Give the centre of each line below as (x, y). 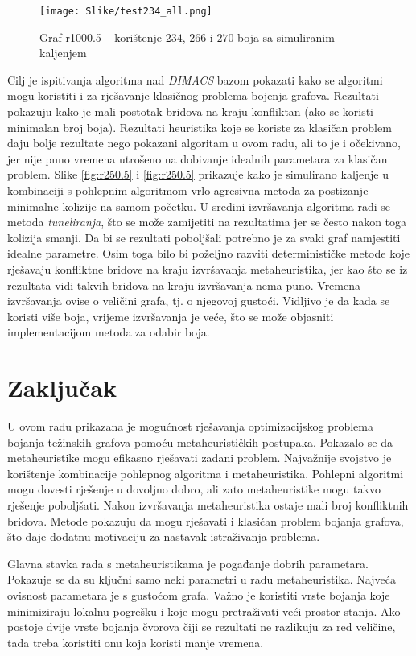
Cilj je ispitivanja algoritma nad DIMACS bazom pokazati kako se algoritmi (195, 79)
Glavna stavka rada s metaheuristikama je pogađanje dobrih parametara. (188, 563)
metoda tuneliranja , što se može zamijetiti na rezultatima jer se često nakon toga (207, 222)
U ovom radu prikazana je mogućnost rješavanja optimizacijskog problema (190, 426)
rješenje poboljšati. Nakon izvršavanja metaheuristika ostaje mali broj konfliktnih (208, 505)
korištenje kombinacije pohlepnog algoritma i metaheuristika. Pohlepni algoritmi (206, 473)
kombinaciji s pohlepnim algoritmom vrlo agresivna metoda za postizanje (188, 190)
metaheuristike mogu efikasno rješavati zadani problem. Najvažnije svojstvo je (200, 458)
